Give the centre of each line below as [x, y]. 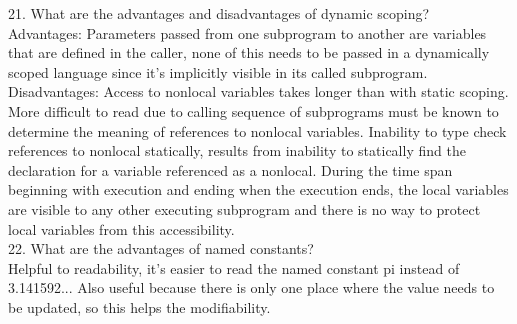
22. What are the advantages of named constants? [161, 248]
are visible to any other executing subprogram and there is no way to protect [244, 208]
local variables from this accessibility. [121, 228]
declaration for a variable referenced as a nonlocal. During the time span [230, 169]
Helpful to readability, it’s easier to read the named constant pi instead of [234, 267]
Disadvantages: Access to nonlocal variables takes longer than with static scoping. [258, 91]
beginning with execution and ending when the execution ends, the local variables [258, 189]
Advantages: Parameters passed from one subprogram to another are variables [247, 32]
